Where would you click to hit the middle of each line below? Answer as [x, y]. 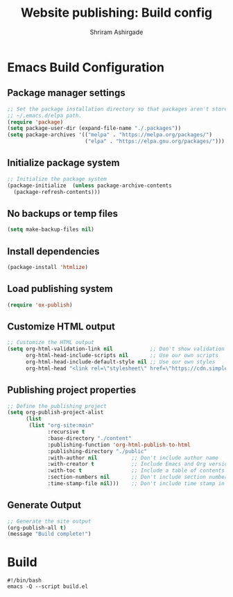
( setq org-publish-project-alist [55, 412]
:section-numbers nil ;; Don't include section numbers [139, 477]
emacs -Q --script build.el [48, 587]
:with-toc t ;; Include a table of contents [136, 471]
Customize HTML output [61, 326]
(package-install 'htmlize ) [48, 267]
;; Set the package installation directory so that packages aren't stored [119, 109]
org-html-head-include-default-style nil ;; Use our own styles [120, 362]
